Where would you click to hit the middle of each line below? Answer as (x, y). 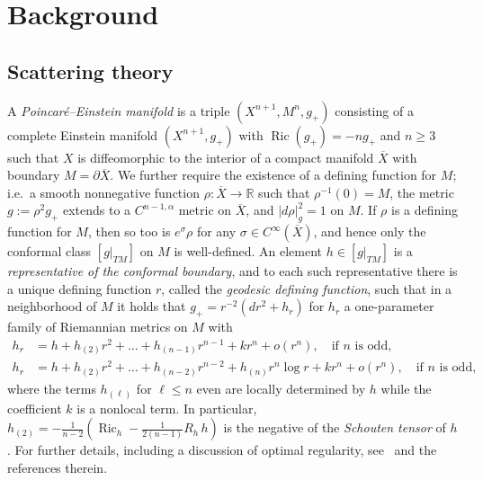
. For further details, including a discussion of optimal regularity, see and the (222, 450)
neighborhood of (52, 306)
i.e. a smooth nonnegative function (103, 192)
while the (406, 388)
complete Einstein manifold (83, 134)
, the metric (422, 192)
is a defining (425, 210)
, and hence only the (370, 231)
